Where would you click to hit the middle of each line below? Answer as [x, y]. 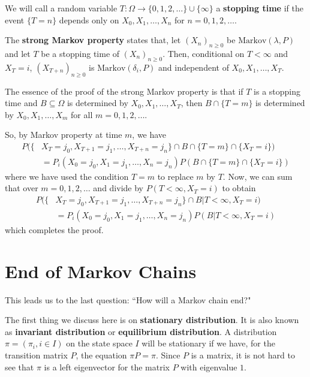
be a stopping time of [80, 53]
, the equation [101, 355]
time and [21, 103]
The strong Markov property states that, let [93, 40]
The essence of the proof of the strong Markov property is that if [124, 91]
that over [22, 188]
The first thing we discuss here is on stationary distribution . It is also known [152, 320]
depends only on [89, 19]
